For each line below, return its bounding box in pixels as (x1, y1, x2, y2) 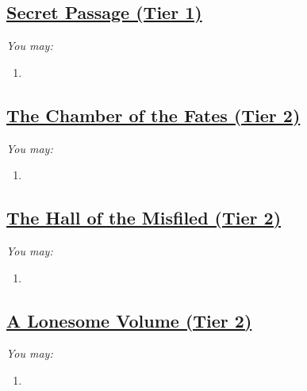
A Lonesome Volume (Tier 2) (6, 308, 252, 332)
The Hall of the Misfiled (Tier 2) (6, 205, 282, 230)
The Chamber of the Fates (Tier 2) (6, 102, 301, 127)
